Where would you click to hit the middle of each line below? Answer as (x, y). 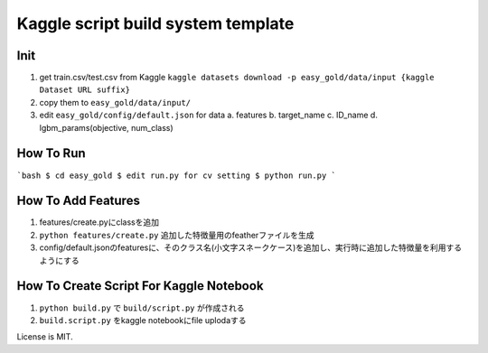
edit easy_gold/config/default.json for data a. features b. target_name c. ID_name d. (209, 115)
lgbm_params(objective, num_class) (106, 127)
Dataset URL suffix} (85, 90)
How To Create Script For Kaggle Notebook (140, 286)
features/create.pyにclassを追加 (99, 222)
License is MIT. (45, 337)
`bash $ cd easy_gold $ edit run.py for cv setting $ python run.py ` (176, 175)
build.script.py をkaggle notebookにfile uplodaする (143, 320)
